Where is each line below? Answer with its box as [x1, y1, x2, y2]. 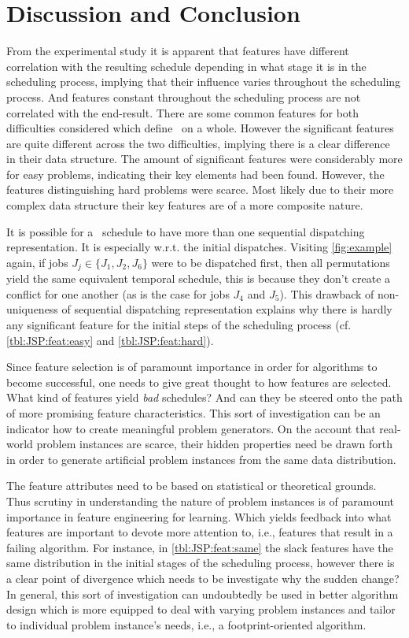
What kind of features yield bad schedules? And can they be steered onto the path [6, 389, 403, 406]
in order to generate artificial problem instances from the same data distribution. [6, 451, 396, 467]
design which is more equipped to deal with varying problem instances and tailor [6, 601, 396, 618]
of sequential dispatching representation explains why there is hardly [61, 301, 392, 317]
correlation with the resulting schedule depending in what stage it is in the [6, 57, 367, 74]
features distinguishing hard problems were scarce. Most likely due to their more [6, 181, 394, 198]
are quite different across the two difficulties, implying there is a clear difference [6, 135, 390, 151]
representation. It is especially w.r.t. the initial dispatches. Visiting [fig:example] [6, 239, 392, 255]
